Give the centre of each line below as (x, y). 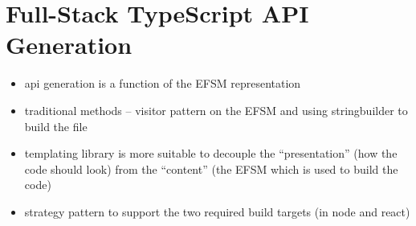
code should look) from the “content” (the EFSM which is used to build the (211, 168)
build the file (56, 126)
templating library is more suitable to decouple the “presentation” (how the (211, 153)
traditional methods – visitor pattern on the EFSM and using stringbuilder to (216, 110)
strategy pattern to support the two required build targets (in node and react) (217, 211)
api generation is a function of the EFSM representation (163, 83)
